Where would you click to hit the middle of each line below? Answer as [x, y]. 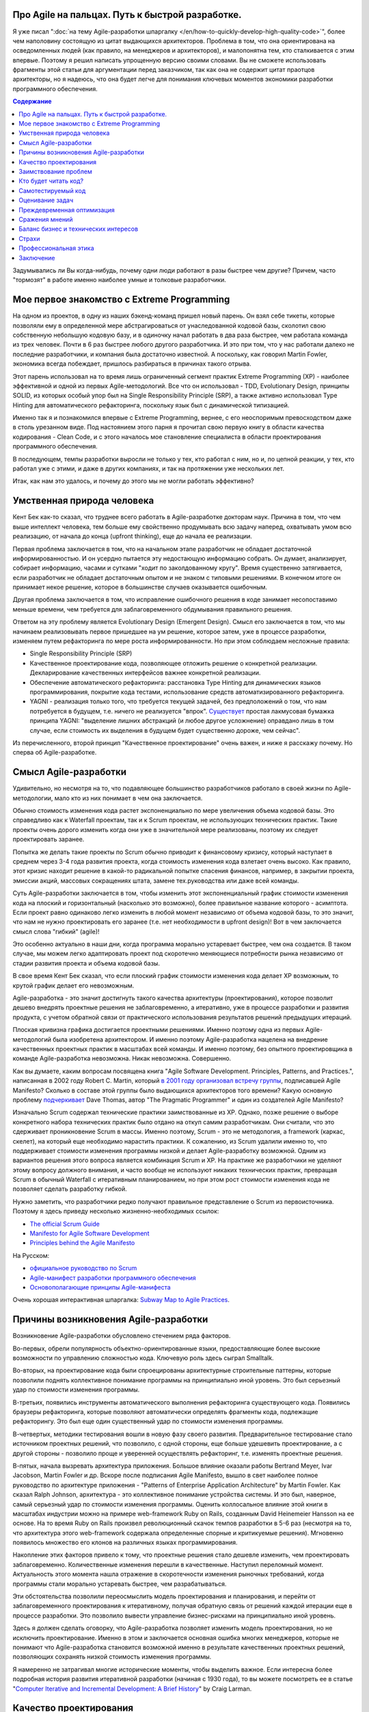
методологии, [33, 798]
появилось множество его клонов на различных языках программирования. [125, 1543]
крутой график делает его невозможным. [73, 985]
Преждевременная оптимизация [67, 210]
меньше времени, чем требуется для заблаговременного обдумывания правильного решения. [152, 609]
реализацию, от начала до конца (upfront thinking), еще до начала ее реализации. [133, 536]
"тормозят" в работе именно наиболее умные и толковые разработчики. [120, 280]
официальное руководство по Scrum [83, 1268]
